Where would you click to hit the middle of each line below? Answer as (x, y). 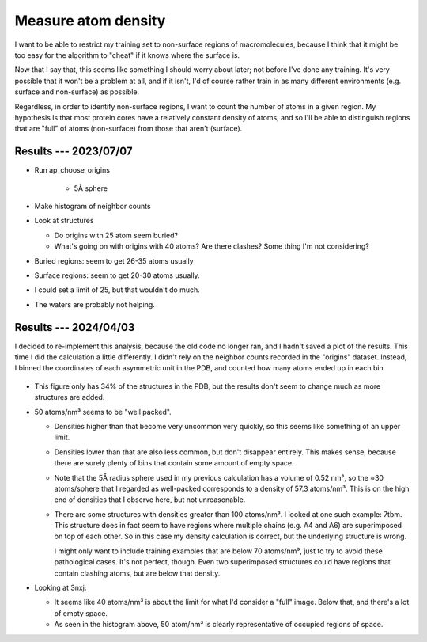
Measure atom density (90, 21)
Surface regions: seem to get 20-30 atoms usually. (117, 275)
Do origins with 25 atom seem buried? (116, 235)
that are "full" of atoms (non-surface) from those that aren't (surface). (128, 129)
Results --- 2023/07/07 (74, 152)
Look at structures (64, 221)
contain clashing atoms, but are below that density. (137, 573)
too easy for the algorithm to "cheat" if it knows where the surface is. (127, 55)
